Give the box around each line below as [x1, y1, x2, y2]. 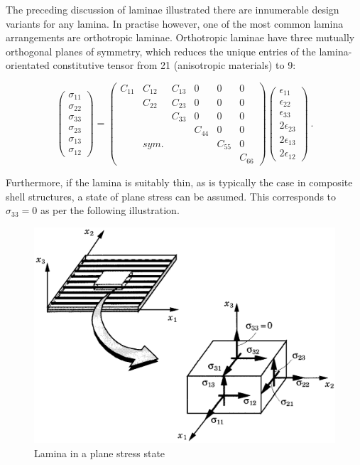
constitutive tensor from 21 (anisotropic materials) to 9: [53, 58, 296, 73]
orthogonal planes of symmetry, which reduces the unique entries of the [6, 43, 316, 58]
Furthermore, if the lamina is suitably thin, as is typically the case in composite [6, 174, 353, 189]
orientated [6, 58, 50, 73]
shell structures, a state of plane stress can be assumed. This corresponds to [6, 188, 337, 203]
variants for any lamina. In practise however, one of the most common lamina [6, 16, 344, 31]
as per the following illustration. [40, 203, 180, 218]
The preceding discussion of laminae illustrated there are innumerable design [6, 2, 339, 16]
